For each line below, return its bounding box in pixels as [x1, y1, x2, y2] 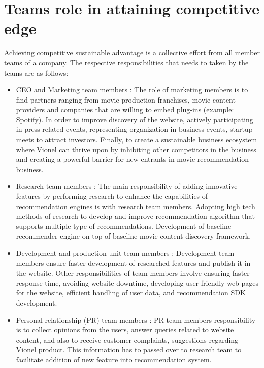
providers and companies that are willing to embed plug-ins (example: [16, 104, 234, 115]
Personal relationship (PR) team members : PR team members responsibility [16, 314, 256, 325]
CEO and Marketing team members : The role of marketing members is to [16, 84, 248, 95]
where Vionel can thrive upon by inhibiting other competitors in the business [16, 144, 256, 154]
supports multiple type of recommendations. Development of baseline [16, 220, 232, 231]
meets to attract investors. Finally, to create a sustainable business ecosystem [16, 134, 257, 145]
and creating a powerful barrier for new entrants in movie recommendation [16, 154, 249, 164]
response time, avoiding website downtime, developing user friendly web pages [16, 277, 259, 288]
